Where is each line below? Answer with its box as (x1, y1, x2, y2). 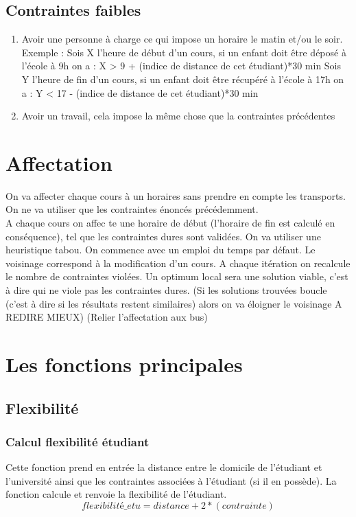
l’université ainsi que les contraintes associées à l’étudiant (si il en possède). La (5, 473, 337, 487)
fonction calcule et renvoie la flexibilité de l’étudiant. (5, 487, 227, 501)
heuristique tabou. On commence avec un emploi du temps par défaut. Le (5, 242, 316, 257)
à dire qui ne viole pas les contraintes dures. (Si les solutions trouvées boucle (5, 283, 327, 297)
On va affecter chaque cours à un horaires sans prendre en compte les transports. (5, 188, 346, 203)
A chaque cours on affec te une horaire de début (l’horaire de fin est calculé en (5, 216, 335, 230)
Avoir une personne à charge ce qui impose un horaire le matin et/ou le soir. (21, 32, 343, 46)
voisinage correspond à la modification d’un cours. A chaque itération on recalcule (5, 255, 351, 270)
